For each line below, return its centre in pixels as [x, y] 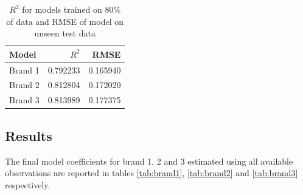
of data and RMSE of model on [65, 21]
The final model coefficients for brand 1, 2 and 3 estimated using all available [149, 161]
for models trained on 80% [71, 9]
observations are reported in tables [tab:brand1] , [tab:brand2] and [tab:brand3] [151, 173]
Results [29, 135]
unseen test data [65, 33]
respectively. [28, 184]
